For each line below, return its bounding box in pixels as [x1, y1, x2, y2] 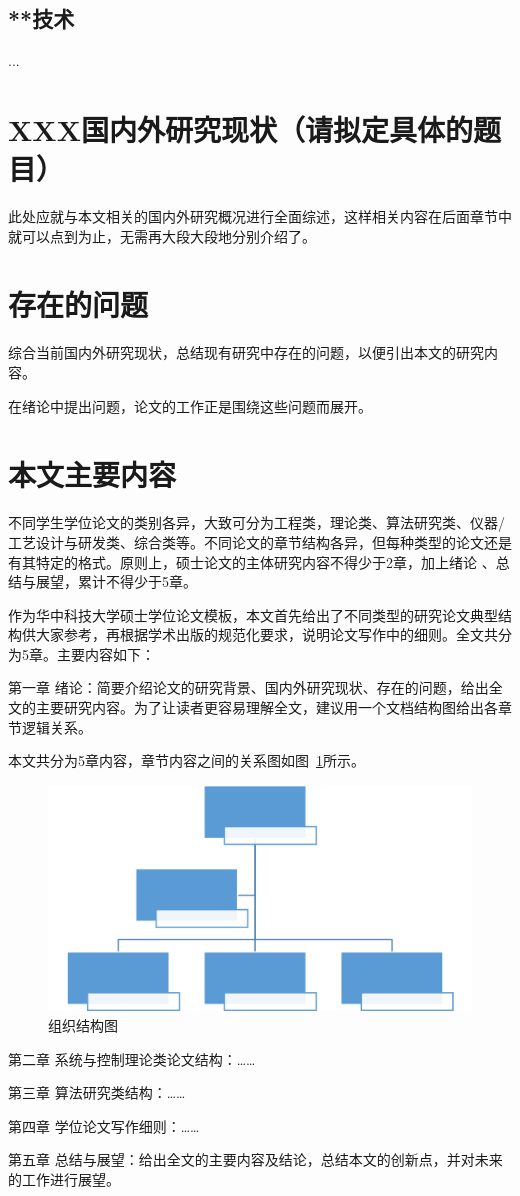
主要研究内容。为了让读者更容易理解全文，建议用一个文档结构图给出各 [35, 697, 498, 718]
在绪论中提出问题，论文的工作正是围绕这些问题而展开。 [8, 395, 372, 416]
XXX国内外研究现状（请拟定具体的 [8, 108, 473, 149]
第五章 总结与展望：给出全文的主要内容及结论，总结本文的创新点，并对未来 [8, 1149, 503, 1170]
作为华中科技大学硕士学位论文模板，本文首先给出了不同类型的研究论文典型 [8, 604, 498, 625]
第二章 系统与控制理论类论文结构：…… [8, 1048, 256, 1069]
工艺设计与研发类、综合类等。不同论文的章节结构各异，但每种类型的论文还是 [8, 531, 512, 552]
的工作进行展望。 [8, 1168, 120, 1189]
